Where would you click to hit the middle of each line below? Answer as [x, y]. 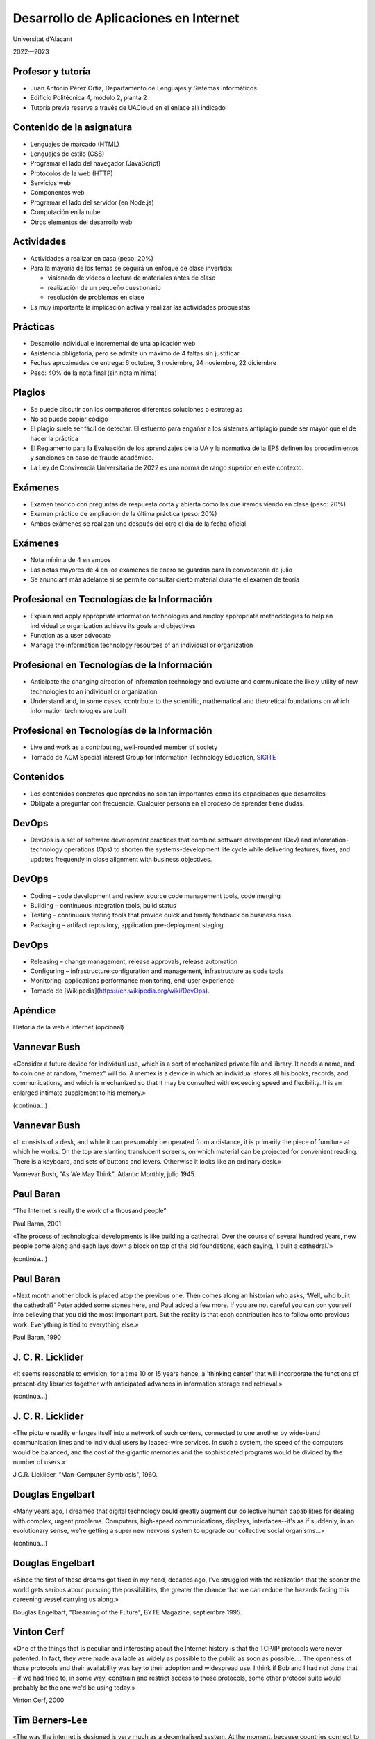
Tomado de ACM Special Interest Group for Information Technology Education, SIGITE [153, 757]
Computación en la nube [65, 212]
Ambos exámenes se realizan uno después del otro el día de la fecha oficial [138, 523]
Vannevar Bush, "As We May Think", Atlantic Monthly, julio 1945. [105, 1174]
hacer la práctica [55, 438]
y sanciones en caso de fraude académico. [92, 458]
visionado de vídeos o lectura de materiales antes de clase [132, 278]
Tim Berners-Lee [50, 1721]
